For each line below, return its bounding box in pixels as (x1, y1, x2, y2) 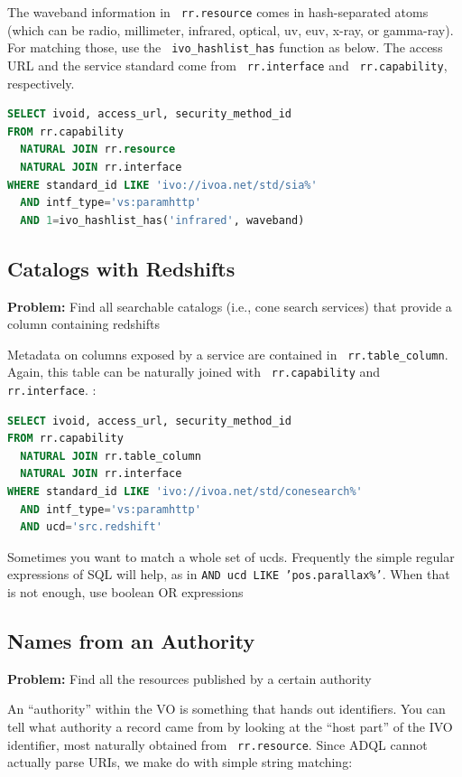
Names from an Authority (7, 627, 255, 655)
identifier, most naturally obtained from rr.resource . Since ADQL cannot (7, 735, 428, 754)
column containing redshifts (7, 314, 160, 333)
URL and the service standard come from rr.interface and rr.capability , (7, 55, 448, 74)
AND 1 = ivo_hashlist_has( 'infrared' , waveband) (20, 213, 305, 227)
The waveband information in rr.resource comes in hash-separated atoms (7, 3, 429, 21)
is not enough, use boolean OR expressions (7, 583, 244, 602)
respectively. (7, 73, 75, 92)
